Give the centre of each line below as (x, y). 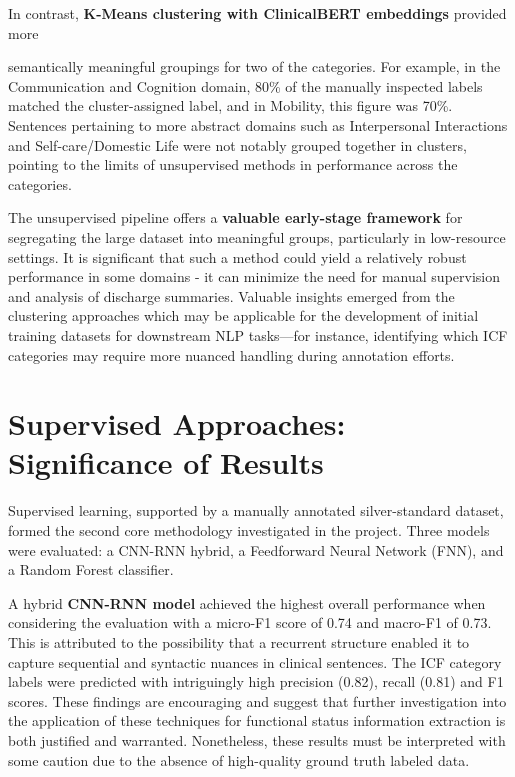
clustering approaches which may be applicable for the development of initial (243, 315)
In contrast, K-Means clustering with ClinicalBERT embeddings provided (257, 13)
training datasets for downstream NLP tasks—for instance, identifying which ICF (258, 334)
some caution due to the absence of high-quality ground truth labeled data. (239, 759)
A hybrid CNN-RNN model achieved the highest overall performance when (247, 602)
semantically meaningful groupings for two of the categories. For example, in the (254, 66)
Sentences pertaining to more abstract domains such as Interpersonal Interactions (258, 124)
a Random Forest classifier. (91, 569)
